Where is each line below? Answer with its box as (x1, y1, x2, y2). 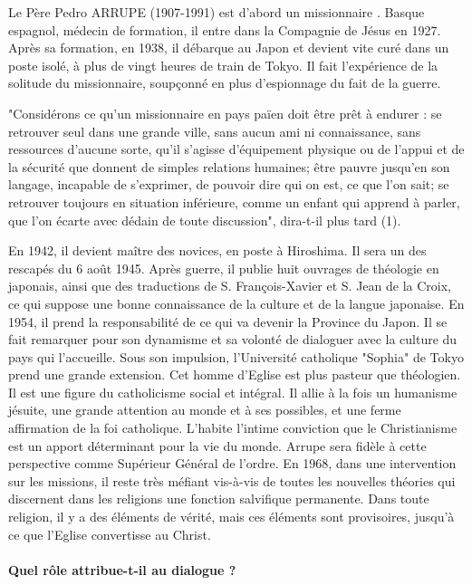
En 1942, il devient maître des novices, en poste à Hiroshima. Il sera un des (8, 241, 427, 260)
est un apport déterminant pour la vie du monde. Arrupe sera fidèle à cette (8, 436, 427, 455)
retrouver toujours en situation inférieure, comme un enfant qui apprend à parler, (8, 192, 460, 211)
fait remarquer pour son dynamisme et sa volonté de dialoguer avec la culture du (8, 330, 458, 349)
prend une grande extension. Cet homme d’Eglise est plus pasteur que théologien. (8, 365, 461, 384)
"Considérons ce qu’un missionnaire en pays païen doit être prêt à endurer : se (8, 103, 442, 122)
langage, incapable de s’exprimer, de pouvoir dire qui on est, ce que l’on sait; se (8, 175, 449, 194)
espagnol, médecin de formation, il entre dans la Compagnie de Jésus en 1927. (8, 20, 441, 39)
